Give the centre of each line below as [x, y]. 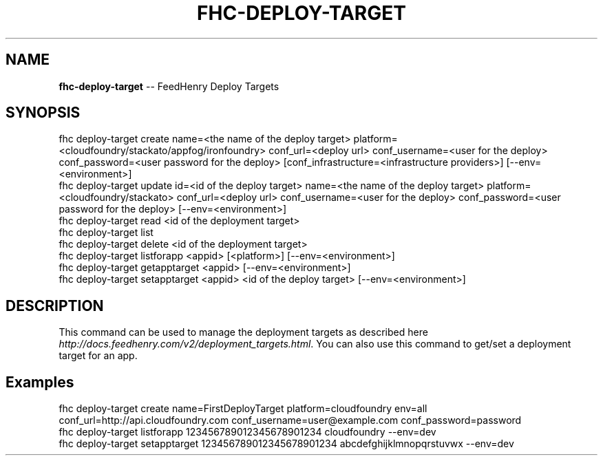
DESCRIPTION [55, 305]
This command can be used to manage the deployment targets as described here [243, 332]
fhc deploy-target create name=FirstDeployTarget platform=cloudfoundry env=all [243, 409]
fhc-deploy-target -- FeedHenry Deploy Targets [169, 86]
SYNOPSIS [43, 113]
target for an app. [98, 356]
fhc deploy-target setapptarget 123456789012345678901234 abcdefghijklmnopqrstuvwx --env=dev [286, 444]
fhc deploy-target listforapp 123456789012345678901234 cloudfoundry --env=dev [247, 432]
